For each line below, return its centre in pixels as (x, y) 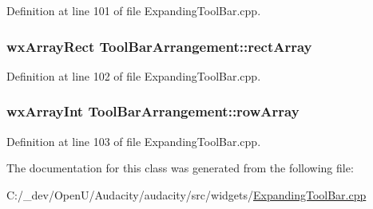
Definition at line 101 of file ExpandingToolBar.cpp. (134, 10)
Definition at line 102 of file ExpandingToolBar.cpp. (134, 75)
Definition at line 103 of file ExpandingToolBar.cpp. (134, 141)
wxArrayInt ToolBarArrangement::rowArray (153, 111)
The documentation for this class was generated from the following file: (180, 168)
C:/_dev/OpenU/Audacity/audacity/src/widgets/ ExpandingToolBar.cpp (186, 194)
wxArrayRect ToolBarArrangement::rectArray (159, 46)
